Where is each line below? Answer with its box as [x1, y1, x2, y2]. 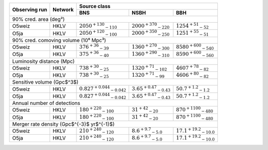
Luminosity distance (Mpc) [12, 57, 75, 64]
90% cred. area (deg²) [12, 16, 65, 22]
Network [53, 6, 74, 13]
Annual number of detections [12, 100, 80, 106]
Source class [79, 3, 111, 9]
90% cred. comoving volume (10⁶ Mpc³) [12, 37, 106, 44]
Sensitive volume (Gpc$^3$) [12, 79, 79, 86]
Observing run [12, 6, 47, 13]
